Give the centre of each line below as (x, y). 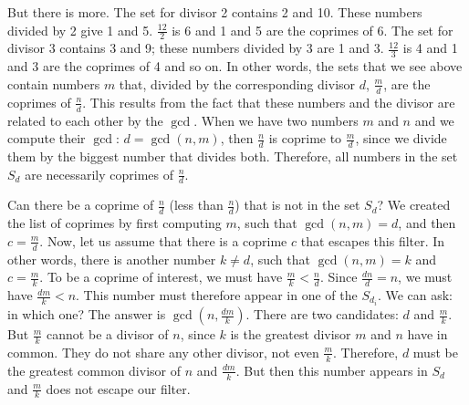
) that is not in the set (297, 205)
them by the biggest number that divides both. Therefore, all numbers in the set (233, 156)
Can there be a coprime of (81, 205)
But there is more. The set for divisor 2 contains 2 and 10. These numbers (215, 12)
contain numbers (54, 83)
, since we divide (401, 138)
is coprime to (305, 138)
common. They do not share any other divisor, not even (163, 352)
